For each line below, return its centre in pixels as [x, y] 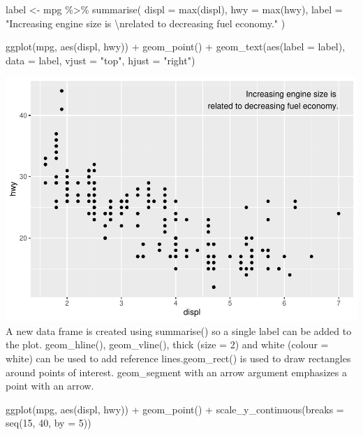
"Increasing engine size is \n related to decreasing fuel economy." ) [146, 23]
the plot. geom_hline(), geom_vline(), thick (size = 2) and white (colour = [167, 344]
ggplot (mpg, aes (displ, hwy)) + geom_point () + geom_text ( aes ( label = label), [176, 47]
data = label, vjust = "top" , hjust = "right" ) [101, 60]
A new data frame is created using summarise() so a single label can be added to [179, 330]
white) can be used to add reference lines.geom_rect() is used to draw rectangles [178, 358]
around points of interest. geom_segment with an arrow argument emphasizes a [176, 372]
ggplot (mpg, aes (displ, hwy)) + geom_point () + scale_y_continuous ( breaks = [175, 409]
